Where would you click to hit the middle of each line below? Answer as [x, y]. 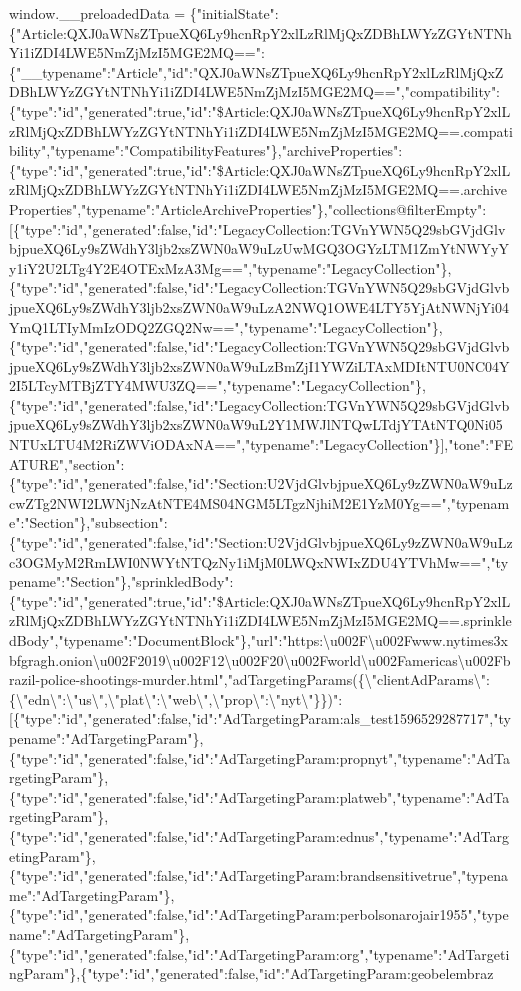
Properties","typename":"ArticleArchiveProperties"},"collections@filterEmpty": [248, 208]
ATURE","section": [67, 463]
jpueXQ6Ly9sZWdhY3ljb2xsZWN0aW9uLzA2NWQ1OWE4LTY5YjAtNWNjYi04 [259, 306]
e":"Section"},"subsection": [88, 522]
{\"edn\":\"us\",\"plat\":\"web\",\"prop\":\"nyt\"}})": [176, 698]
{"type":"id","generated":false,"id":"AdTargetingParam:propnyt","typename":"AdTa [260, 757]
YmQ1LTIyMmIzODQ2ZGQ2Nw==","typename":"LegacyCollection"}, [226, 326]
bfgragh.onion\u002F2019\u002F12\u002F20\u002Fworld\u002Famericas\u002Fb [260, 659]
